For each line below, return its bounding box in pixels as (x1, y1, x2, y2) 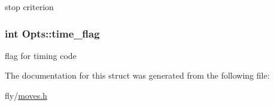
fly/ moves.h (5, 89, 47, 101)
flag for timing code (5, 49, 77, 61)
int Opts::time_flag (5, 26, 100, 40)
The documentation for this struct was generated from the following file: (5, 69, 270, 82)
